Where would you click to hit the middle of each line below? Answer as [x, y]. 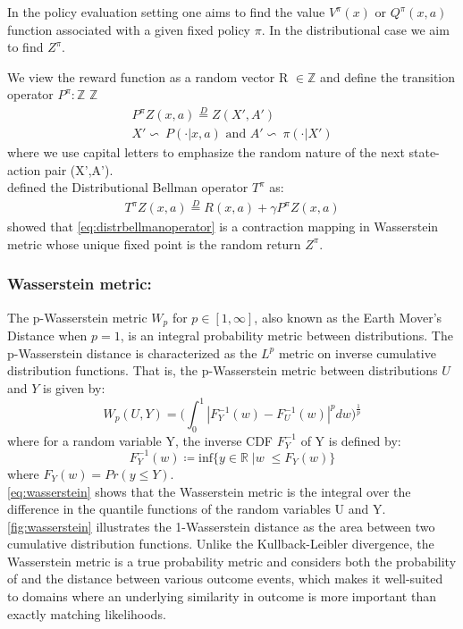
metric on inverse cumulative [357, 352]
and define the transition [388, 76]
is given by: [74, 387]
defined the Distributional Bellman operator [128, 187]
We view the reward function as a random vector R [148, 76]
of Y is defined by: [351, 440]
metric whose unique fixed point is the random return [154, 243]
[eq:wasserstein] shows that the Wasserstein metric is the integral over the [209, 491]
